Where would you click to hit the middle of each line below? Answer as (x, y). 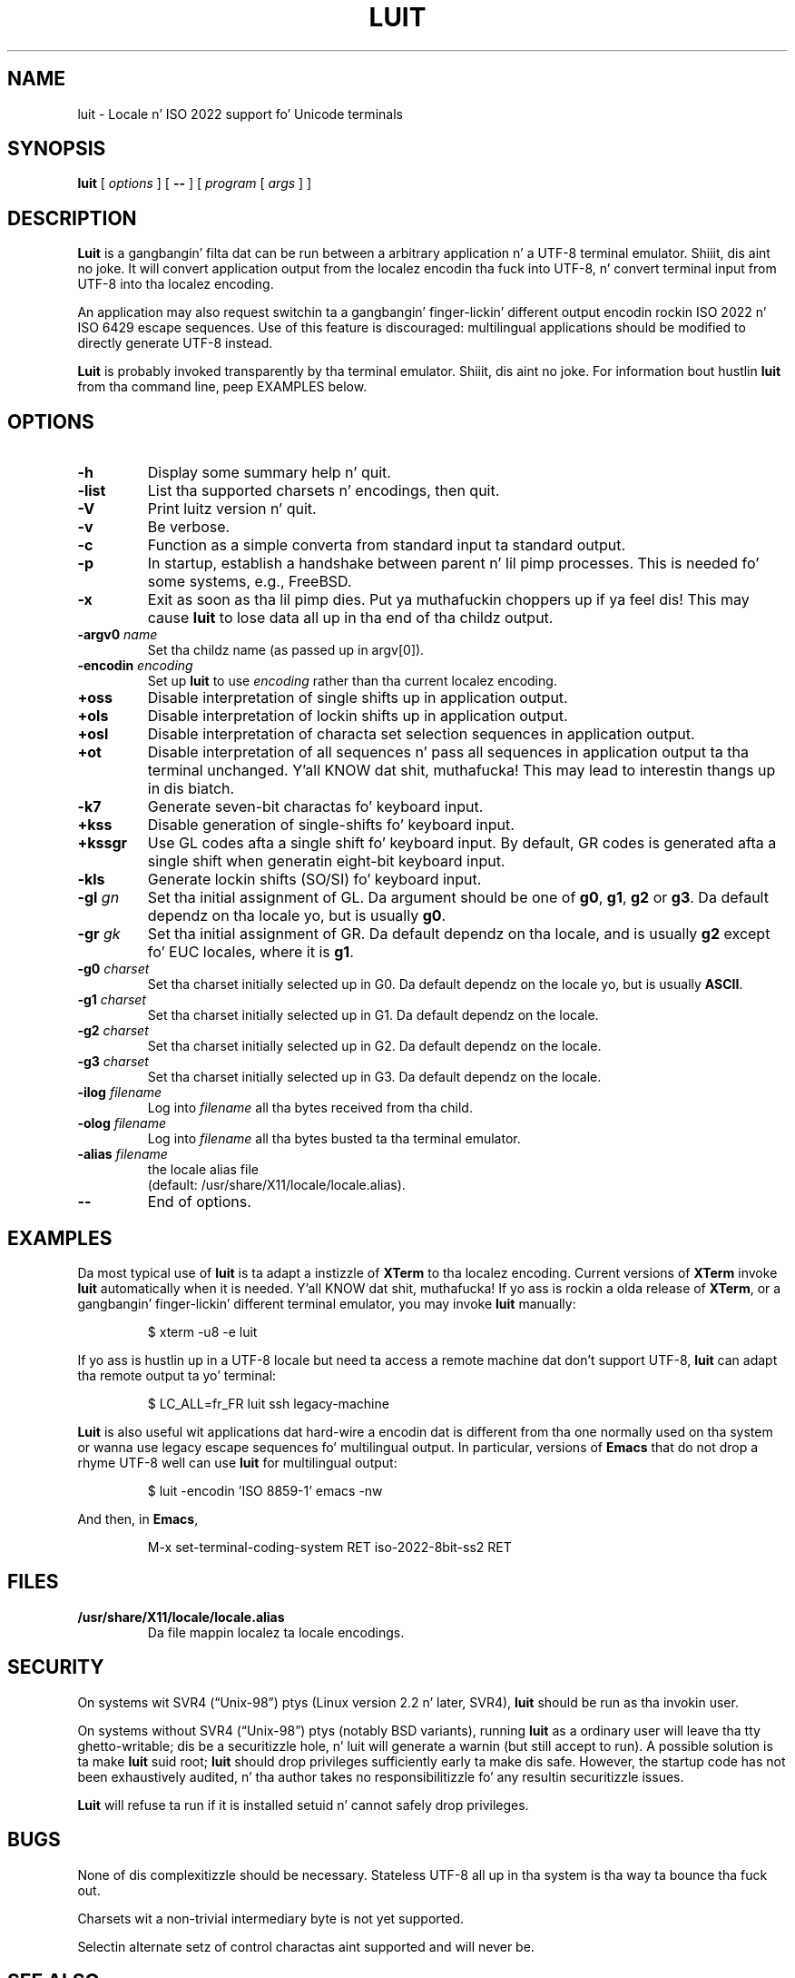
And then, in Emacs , (138, 1518)
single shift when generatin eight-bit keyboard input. (326, 861)
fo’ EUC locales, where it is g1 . (250, 952)
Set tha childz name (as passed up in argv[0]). (286, 650)
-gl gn (98, 898)
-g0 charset (113, 969)
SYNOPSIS (57, 149)
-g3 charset (113, 1062)
